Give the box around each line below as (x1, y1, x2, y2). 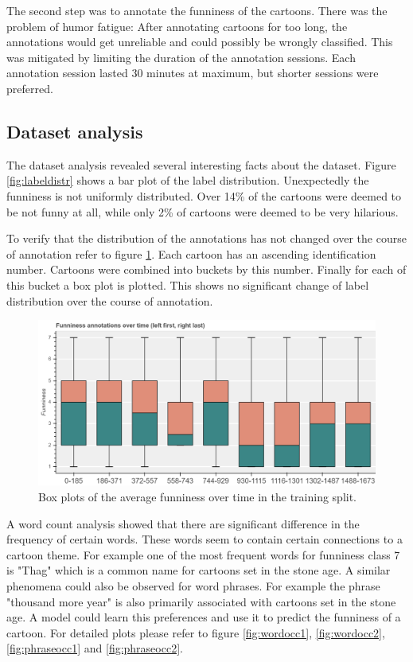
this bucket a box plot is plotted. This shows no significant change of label (6, 276, 369, 293)
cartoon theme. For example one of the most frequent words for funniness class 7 (6, 546, 400, 563)
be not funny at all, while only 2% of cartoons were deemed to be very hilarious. (6, 203, 399, 220)
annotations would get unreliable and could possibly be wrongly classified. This (6, 33, 393, 50)
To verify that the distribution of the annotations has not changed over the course (6, 230, 407, 247)
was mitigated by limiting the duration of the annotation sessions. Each (6, 49, 356, 65)
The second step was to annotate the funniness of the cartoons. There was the (6, 2, 388, 18)
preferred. (6, 80, 53, 96)
